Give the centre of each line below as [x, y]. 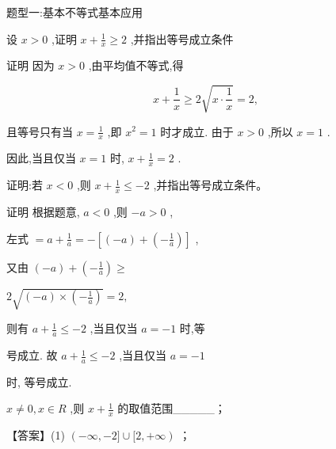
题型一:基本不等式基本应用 [74, 12]
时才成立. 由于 [197, 131]
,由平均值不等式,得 [136, 65]
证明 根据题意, [43, 212]
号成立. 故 [32, 355]
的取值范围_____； [172, 408]
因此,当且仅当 [41, 158]
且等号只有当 [40, 131]
